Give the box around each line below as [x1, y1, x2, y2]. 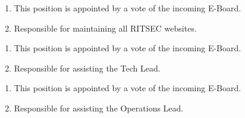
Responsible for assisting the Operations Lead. [14, 101, 184, 114]
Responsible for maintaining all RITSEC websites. [14, 21, 197, 34]
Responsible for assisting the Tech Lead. [14, 61, 161, 74]
